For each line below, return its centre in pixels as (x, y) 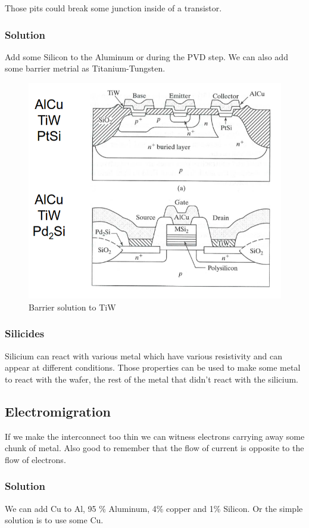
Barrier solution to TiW (72, 307)
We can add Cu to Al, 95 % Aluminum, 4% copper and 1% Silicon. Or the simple (154, 508)
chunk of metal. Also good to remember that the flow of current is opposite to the (154, 448)
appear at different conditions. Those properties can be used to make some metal (153, 367)
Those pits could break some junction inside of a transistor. (113, 8)
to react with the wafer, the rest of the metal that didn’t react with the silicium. (152, 379)
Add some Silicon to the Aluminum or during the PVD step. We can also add (146, 56)
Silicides (25, 333)
